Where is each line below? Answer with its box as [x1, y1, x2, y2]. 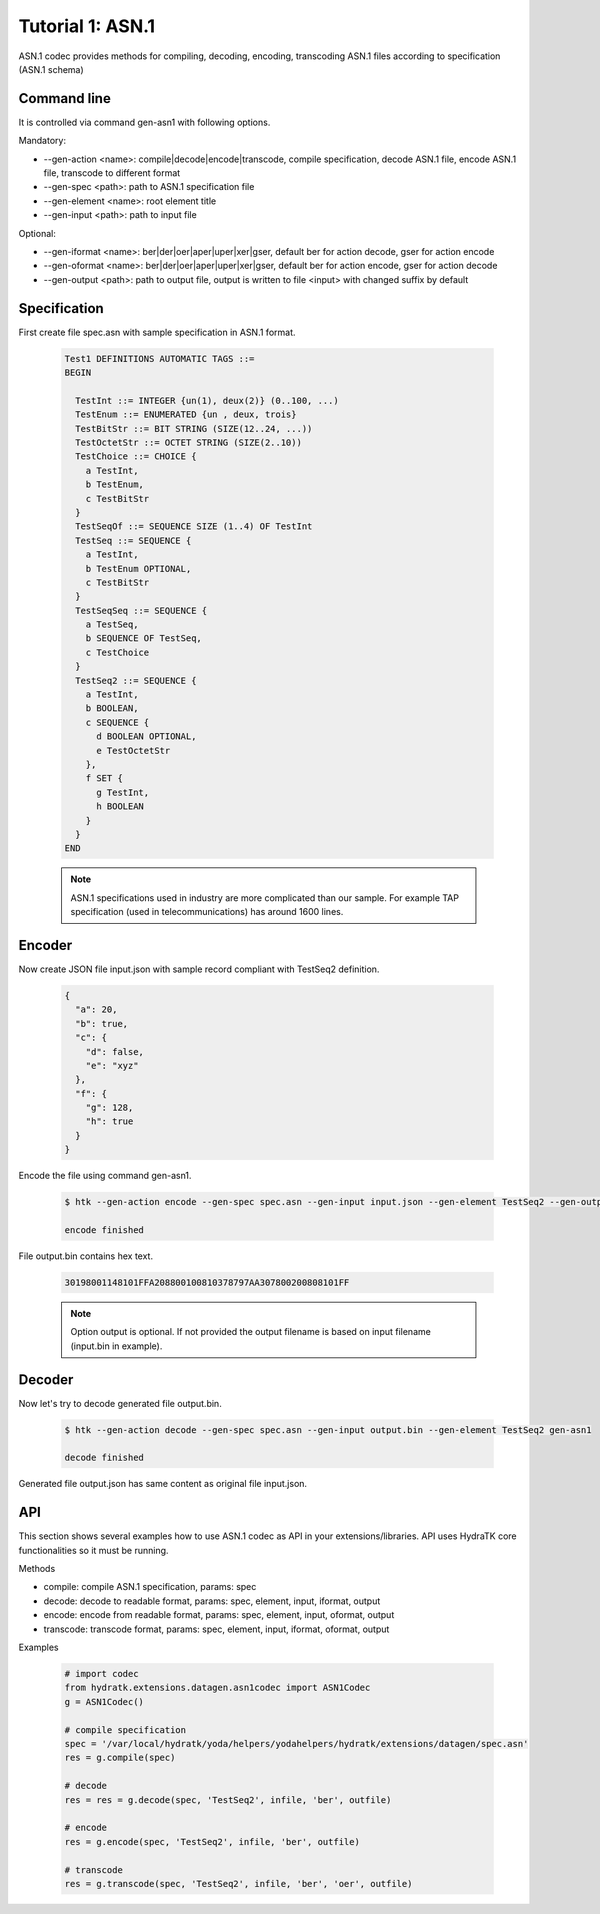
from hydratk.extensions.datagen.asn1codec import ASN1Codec [64, 1682, 371, 1694]
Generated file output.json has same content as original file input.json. [18, 1478, 308, 1490]
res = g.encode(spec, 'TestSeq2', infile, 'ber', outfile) [64, 1836, 360, 1847]
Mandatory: [18, 135, 67, 147]
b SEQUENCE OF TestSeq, [85, 633, 202, 644]
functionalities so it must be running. [18, 1544, 169, 1556]
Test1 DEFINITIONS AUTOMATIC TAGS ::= [64, 353, 255, 364]
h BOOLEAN [96, 801, 145, 812]
